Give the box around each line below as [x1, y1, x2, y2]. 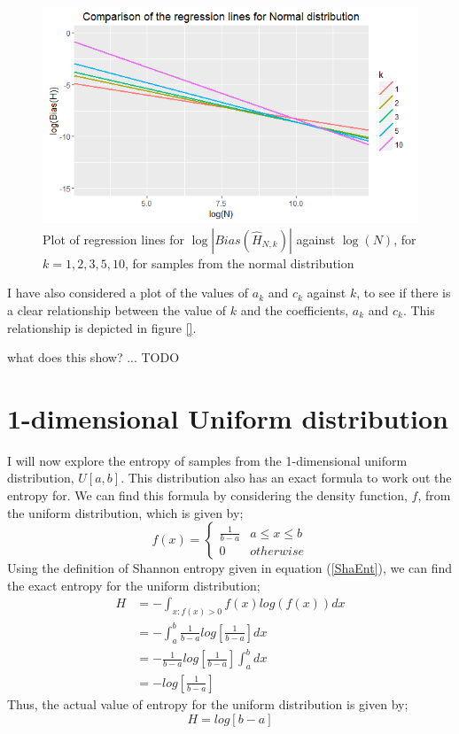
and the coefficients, [240, 300, 349, 319]
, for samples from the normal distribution [124, 253, 354, 272]
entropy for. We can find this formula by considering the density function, [7, 486, 408, 505]
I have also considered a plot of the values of [7, 283, 249, 302]
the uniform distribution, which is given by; [7, 503, 244, 522]
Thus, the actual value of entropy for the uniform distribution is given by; [7, 694, 408, 713]
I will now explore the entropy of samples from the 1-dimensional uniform [7, 451, 408, 469]
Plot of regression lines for [43, 229, 184, 248]
